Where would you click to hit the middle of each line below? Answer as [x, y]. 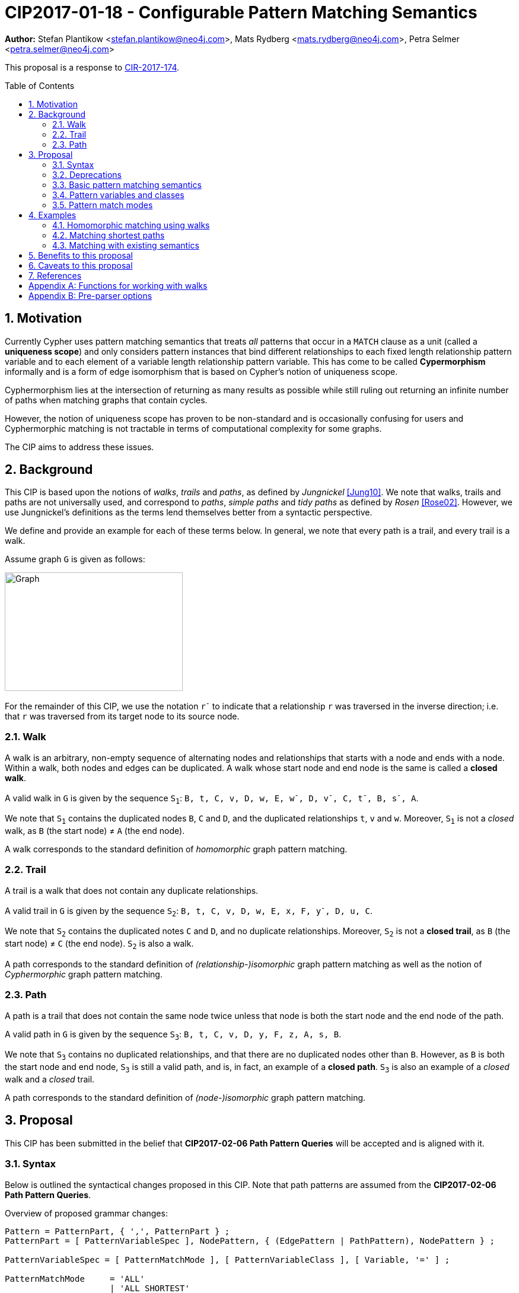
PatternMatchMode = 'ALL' [75, 1278]
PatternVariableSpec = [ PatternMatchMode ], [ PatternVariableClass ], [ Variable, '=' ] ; [227, 1259]
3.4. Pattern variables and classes [118, 195]
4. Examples [52, 215]
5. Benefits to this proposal [81, 255]
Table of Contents [40, 85]
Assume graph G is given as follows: [75, 559]
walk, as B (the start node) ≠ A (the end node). [95, 831]
